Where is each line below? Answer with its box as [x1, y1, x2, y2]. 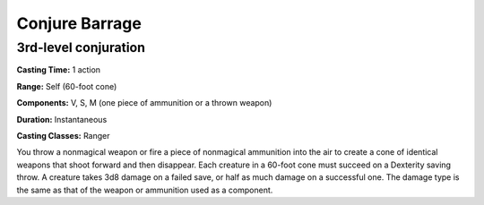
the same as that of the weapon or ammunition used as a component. [16, 184, 273, 195]
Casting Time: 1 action [16, 64, 101, 75]
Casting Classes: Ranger [16, 130, 110, 141]
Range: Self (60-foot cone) [16, 81, 117, 91]
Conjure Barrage [16, 13, 143, 33]
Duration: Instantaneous [16, 114, 108, 124]
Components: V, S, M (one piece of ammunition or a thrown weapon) [16, 98, 272, 108]
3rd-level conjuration [16, 39, 145, 56]
